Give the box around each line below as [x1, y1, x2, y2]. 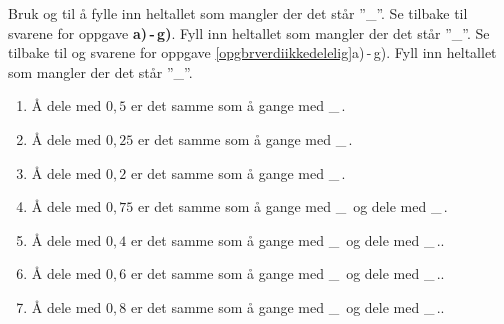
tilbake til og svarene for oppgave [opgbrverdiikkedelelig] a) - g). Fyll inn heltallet [8, 42, 497, 63]
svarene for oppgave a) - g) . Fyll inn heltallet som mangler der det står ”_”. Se [8, 22, 490, 43]
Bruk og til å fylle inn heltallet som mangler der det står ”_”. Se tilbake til [8, 3, 468, 23]
